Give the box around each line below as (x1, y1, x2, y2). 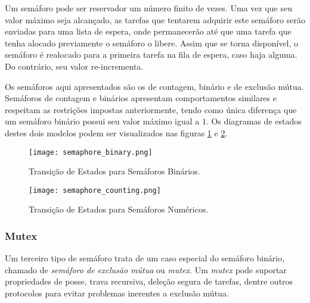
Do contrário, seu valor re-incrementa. (5, 60, 144, 72)
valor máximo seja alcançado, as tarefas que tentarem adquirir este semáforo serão (5, 13, 305, 26)
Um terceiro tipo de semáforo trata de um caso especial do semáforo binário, (5, 252, 285, 264)
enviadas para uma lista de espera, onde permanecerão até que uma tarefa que (5, 25, 292, 38)
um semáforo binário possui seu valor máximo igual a (5, 115, 200, 127)
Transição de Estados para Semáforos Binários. (29, 165, 200, 177)
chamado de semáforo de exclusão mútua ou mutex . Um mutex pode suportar (5, 263, 287, 276)
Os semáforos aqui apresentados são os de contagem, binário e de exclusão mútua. (5, 80, 304, 92)
